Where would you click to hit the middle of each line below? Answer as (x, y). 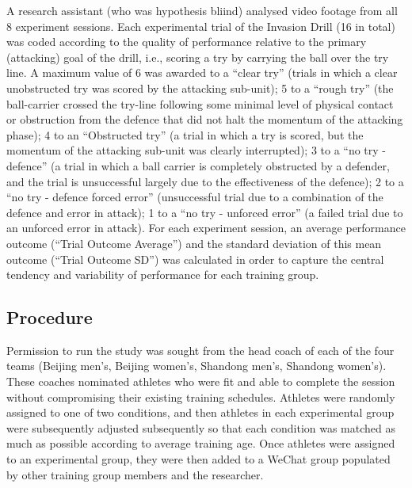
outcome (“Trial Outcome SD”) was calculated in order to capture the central (195, 259)
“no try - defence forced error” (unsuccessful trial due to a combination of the (195, 197)
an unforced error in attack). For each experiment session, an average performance (206, 228)
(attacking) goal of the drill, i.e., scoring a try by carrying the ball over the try (198, 57)
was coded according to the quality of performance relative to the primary (187, 42)
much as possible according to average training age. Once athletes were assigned (201, 443)
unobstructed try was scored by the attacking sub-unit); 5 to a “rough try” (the (200, 88)
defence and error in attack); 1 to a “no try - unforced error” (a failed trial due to (205, 212)
